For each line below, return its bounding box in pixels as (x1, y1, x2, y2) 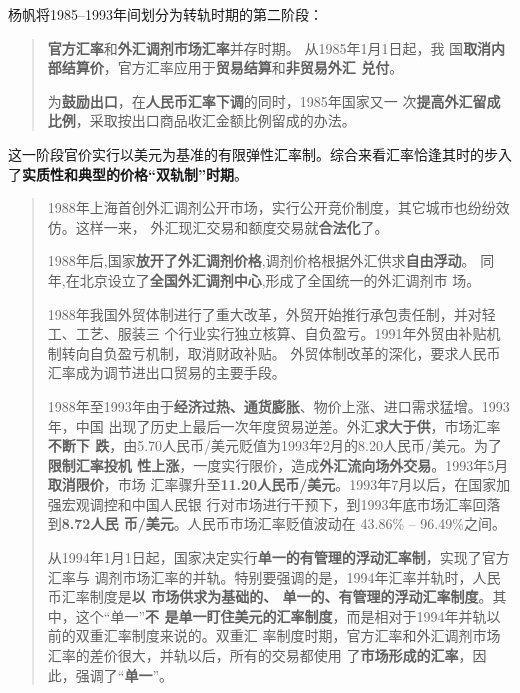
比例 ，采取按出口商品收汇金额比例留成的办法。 (47, 110, 356, 131)
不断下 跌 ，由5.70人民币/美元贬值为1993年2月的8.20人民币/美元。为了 (47, 435, 502, 456)
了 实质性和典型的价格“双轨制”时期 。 (8, 163, 248, 184)
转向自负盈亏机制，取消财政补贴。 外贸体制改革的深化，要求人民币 (61, 342, 501, 363)
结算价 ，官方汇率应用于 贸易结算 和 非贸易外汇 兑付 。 (61, 57, 404, 78)
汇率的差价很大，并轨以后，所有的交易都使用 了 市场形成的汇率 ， (47, 645, 473, 666)
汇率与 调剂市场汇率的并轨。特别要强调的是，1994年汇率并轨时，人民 (47, 566, 501, 587)
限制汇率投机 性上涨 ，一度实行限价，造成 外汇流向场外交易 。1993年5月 (47, 454, 509, 475)
